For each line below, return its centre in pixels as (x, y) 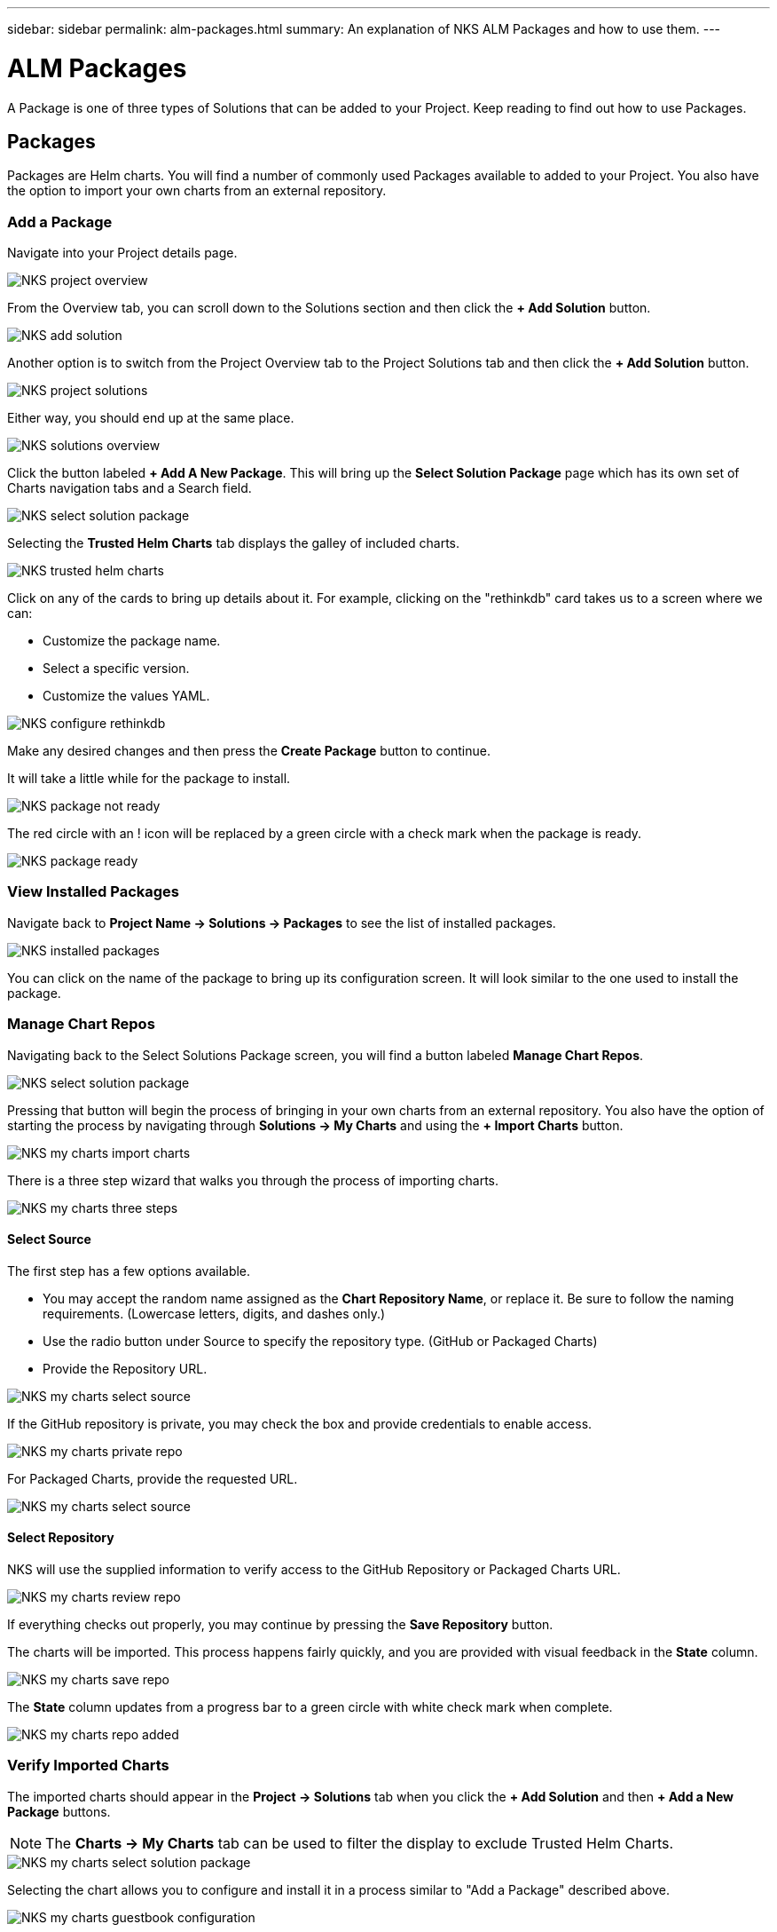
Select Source (49, 1239)
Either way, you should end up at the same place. (151, 418)
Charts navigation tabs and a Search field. (129, 488)
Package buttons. (59, 1811)
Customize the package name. (132, 641)
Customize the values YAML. (126, 696)
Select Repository (61, 1538)
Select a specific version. (116, 669)
